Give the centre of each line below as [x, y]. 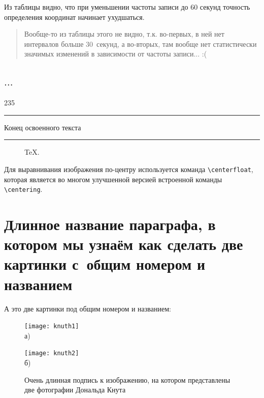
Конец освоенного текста [43, 127]
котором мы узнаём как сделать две [124, 244]
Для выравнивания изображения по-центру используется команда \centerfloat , [129, 169]
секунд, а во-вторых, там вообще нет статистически [177, 44]
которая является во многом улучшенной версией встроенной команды [113, 179]
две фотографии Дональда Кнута [75, 390]
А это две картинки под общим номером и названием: [88, 308]
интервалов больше [54, 44]
